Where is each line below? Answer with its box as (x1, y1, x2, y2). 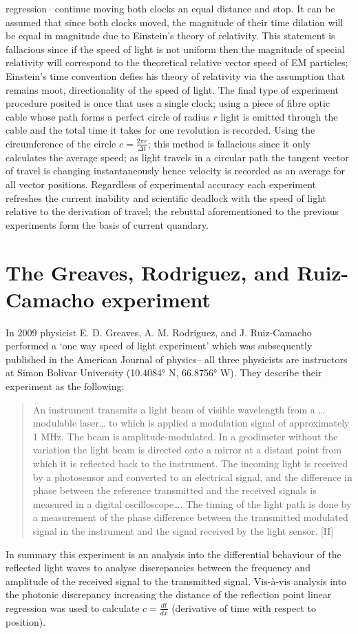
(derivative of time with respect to (171, 600, 316, 615)
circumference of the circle (6, 136, 116, 150)
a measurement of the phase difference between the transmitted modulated (32, 510, 348, 524)
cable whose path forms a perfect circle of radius (6, 109, 210, 123)
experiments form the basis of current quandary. (6, 217, 209, 232)
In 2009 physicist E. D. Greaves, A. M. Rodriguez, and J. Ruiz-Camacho (6, 325, 312, 339)
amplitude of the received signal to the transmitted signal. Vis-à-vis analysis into (6, 573, 346, 588)
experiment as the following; (6, 379, 125, 393)
